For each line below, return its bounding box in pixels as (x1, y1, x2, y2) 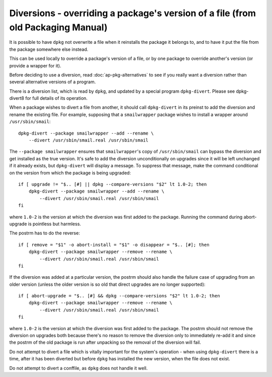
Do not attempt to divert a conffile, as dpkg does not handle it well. (9, 365, 148, 371)
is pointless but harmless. (28, 221, 82, 227)
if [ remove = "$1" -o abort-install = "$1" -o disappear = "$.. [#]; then (18, 242, 210, 247)
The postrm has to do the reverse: (9, 230, 80, 236)
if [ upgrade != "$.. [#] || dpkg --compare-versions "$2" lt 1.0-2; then (18, 181, 207, 187)
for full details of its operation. (25, 95, 88, 101)
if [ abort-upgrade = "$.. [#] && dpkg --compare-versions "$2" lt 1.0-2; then (18, 293, 220, 299)
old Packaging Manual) (9, 22, 108, 33)
